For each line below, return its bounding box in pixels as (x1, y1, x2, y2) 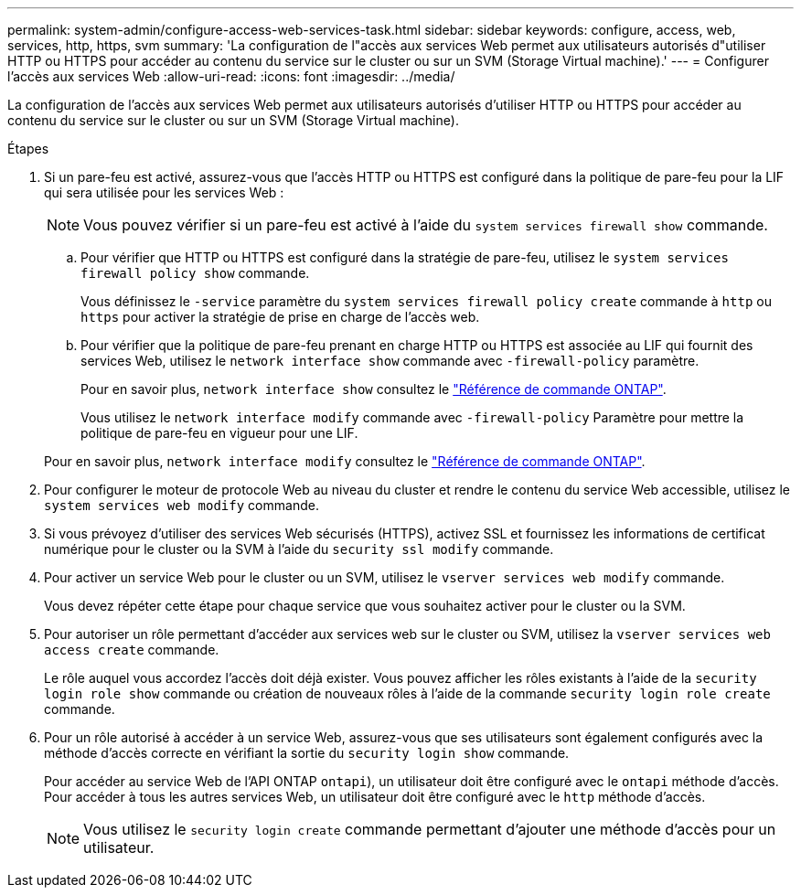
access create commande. (44, 642, 219, 657)
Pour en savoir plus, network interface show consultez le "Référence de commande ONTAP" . (80, 381, 667, 397)
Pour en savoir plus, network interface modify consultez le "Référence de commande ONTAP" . (44, 453, 646, 469)
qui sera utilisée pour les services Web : (44, 185, 284, 200)
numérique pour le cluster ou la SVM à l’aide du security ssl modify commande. (44, 541, 554, 557)
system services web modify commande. (44, 497, 319, 513)
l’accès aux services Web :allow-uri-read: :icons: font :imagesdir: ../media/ (7, 69, 455, 84)
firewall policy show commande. (80, 265, 310, 281)
